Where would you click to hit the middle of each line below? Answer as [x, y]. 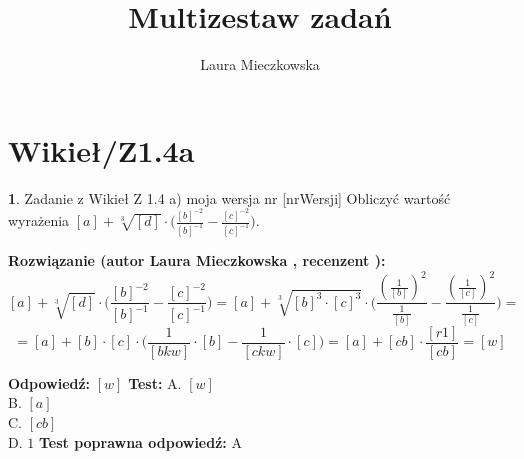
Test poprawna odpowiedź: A [140, 441]
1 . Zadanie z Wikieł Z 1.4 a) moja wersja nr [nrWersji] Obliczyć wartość [229, 197]
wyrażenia [39, 220]
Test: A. [155, 382]
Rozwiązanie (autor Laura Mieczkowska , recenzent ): [197, 260]
